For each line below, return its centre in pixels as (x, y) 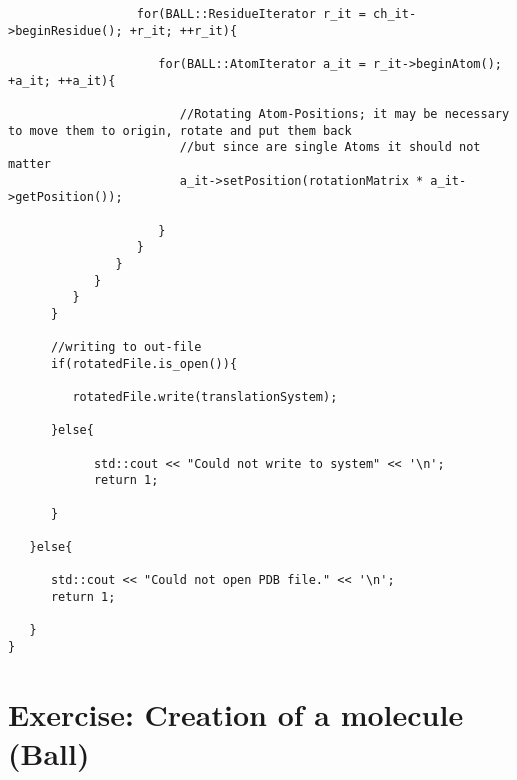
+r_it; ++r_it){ (183, 30)
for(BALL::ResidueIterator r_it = (251, 14)
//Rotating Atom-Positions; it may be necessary (344, 113)
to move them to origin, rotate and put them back (180, 130)
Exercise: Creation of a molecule (236, 713)
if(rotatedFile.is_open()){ (144, 363)
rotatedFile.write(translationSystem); (205, 397)
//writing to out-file (126, 347)
